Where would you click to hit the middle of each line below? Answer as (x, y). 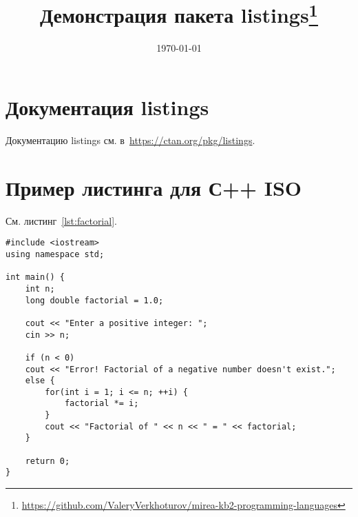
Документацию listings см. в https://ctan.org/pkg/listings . (130, 140)
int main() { (35, 277)
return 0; (48, 461)
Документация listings (107, 107)
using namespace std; (55, 254)
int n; (40, 288)
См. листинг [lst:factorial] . (61, 220)
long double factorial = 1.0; (94, 300)
